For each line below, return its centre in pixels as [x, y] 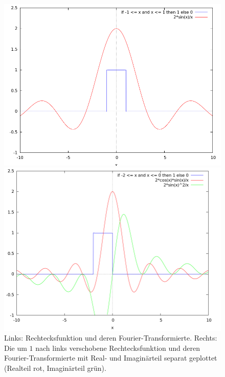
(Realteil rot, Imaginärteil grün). [55, 368]
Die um [16, 348]
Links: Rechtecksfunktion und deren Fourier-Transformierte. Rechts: [111, 338]
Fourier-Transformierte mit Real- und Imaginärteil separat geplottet [111, 358]
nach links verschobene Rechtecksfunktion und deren [118, 348]
